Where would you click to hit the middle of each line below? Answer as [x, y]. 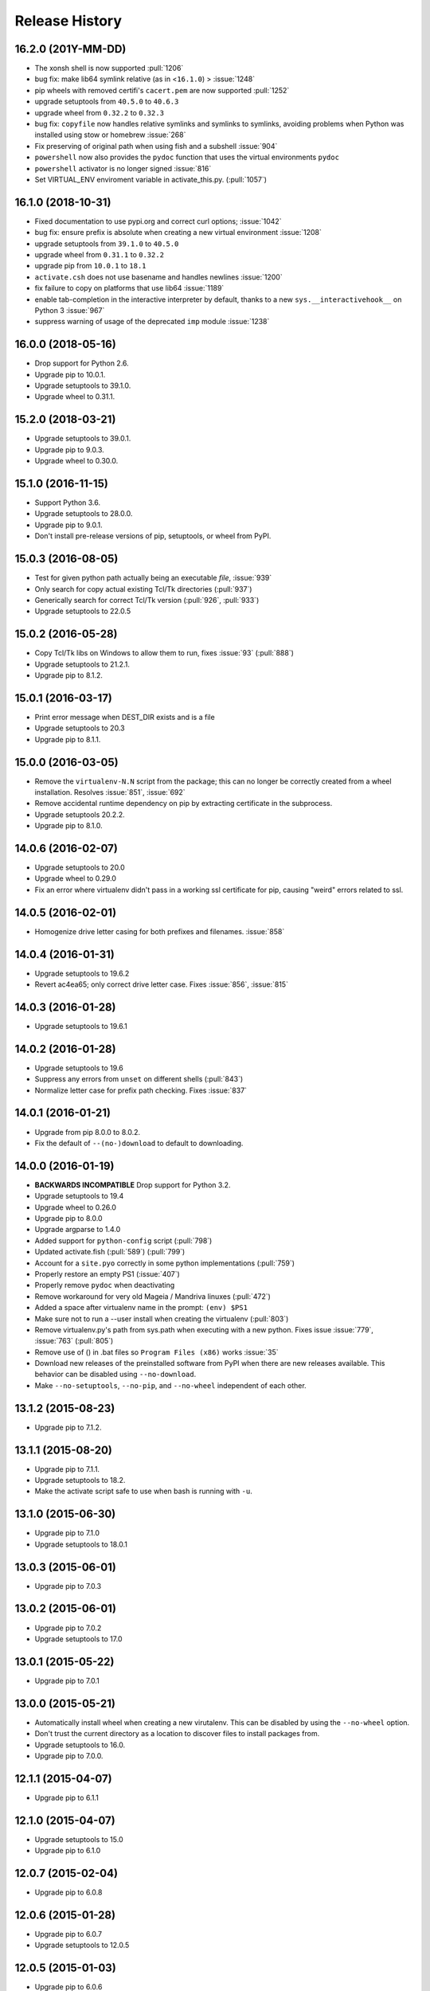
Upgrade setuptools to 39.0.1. [83, 439]
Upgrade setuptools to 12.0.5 [82, 1945]
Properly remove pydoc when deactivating [105, 1285]
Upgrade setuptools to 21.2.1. [82, 664]
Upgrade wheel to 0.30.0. [76, 461]
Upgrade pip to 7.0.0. [69, 1755]
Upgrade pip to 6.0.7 [68, 1934]
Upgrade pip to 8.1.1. [68, 739]
